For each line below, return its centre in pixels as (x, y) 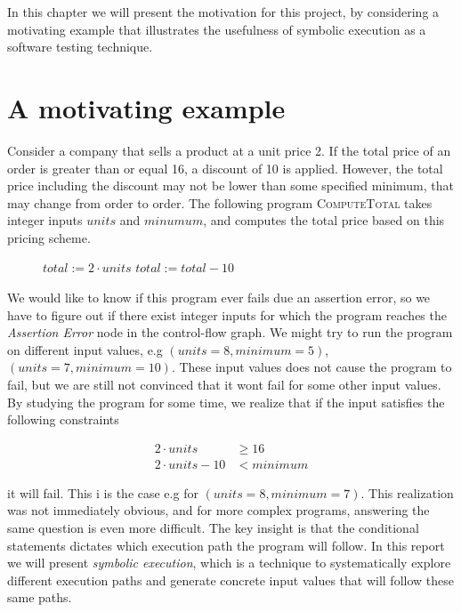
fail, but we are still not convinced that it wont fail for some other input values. (224, 385)
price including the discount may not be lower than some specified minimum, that (230, 185)
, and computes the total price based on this (324, 220)
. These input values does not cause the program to (311, 367)
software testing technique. (80, 47)
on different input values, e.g (85, 349)
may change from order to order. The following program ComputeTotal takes (220, 202)
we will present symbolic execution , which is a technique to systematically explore (229, 563)
